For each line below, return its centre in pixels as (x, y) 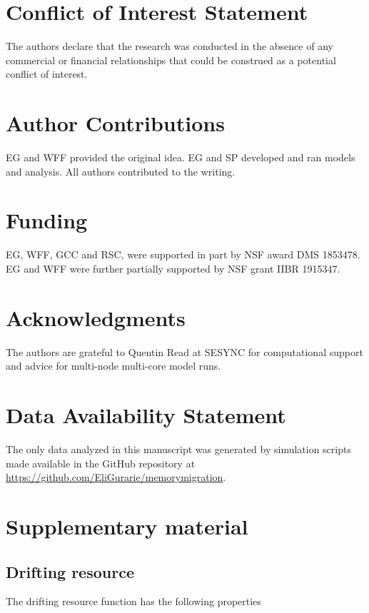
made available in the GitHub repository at (101, 463)
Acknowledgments (96, 317)
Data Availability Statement (146, 415)
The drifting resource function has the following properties (133, 601)
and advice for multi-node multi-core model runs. (113, 366)
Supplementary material (127, 526)
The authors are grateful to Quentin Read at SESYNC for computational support (184, 351)
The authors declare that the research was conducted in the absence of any (170, 46)
